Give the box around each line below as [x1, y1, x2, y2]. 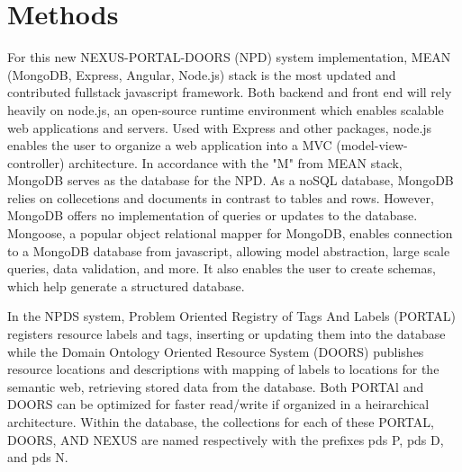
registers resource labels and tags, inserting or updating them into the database [7, 325, 446, 343]
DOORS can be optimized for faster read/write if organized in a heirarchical [7, 395, 430, 414]
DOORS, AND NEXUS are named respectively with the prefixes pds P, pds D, [7, 430, 444, 449]
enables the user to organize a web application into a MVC [7, 136, 332, 155]
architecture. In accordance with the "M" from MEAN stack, [68, 153, 403, 172]
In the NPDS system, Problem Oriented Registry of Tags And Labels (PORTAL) [7, 307, 456, 325]
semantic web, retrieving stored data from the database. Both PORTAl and [7, 377, 424, 396]
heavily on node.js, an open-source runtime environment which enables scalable [7, 100, 444, 119]
